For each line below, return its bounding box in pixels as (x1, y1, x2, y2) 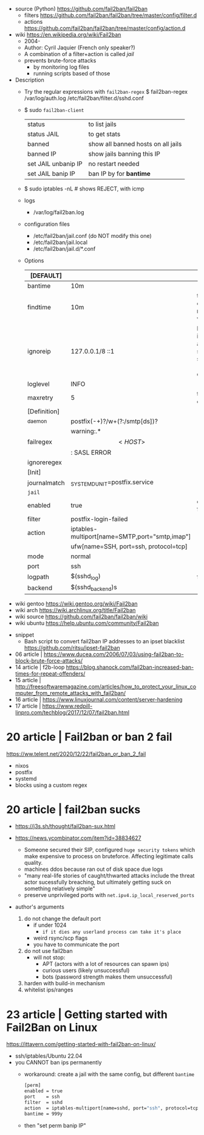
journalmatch (27, 478, 65, 487)
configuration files (24, 220, 70, 228)
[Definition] (27, 407, 60, 416)
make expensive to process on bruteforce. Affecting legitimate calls (24, 853, 193, 860)
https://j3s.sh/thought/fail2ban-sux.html (15, 823, 115, 830)
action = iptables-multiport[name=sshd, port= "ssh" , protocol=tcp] (24, 1105, 202, 1111)
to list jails (88, 120, 117, 128)
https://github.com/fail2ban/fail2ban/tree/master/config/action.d (24, 24, 186, 32)
